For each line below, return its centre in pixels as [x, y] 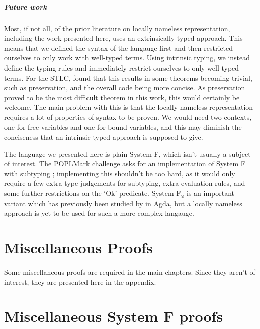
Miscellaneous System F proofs [114, 316]
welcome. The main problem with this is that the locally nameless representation [129, 107]
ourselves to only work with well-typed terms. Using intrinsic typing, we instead [127, 58]
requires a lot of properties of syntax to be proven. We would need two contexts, [128, 117]
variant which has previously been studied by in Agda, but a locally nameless [123, 203]
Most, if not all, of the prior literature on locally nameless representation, [117, 28]
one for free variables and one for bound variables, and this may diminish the [123, 127]
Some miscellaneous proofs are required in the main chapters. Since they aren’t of [130, 271]
